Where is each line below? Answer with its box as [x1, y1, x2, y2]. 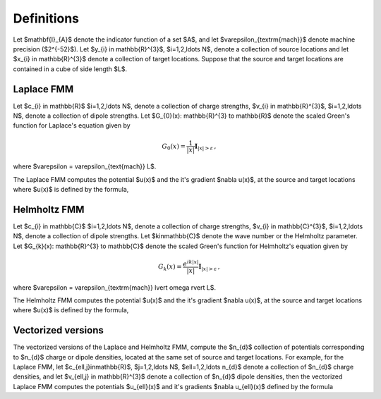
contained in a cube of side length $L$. [13, 64, 127, 73]
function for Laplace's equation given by [13, 121, 131, 130]
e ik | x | [183, 259, 199, 268]
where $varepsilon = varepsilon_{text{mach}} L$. [13, 162, 157, 171]
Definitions [13, 11, 80, 26]
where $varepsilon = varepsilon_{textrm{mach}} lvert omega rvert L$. [13, 283, 217, 292]
